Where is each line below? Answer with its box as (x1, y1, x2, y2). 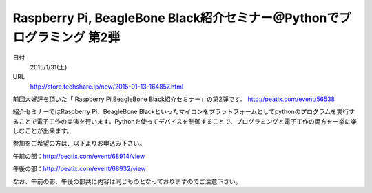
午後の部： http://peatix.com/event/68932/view (12, 165, 146, 173)
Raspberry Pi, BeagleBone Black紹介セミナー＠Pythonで (12, 10, 340, 25)
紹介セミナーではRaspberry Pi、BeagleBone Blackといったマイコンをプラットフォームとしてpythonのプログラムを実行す (12, 107, 355, 116)
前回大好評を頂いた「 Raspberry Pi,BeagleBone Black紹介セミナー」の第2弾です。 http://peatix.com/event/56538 (12, 95, 335, 103)
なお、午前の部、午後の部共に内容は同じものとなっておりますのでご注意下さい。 (12, 177, 242, 185)
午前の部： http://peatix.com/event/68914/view (12, 152, 145, 160)
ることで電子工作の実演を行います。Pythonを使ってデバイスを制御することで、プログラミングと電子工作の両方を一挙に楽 (12, 117, 358, 125)
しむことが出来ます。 (12, 127, 73, 135)
